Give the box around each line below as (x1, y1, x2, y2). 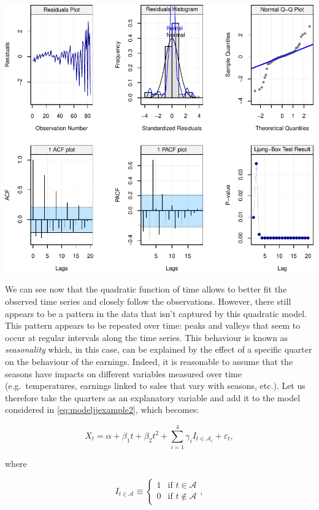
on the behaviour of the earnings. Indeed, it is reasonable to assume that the (5, 355, 293, 367)
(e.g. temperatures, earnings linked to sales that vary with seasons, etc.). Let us (5, 379, 306, 392)
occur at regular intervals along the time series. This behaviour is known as (5, 331, 288, 343)
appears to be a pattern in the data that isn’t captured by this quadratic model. (5, 307, 307, 320)
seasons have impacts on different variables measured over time (5, 367, 242, 380)
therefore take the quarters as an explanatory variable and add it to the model (5, 391, 301, 404)
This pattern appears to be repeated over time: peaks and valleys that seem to (5, 319, 301, 332)
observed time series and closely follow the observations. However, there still (5, 295, 291, 308)
